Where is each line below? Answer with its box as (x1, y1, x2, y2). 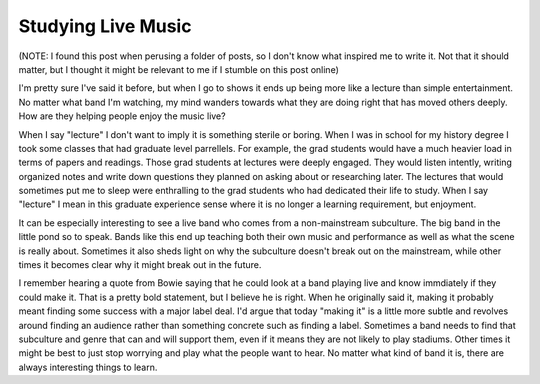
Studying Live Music (18, 15, 192, 37)
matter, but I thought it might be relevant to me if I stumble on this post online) (18, 63, 340, 75)
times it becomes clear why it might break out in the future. (18, 259, 262, 271)
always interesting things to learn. (18, 361, 158, 373)
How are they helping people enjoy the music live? (18, 110, 226, 122)
